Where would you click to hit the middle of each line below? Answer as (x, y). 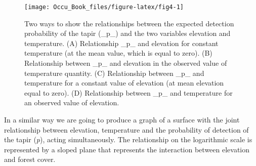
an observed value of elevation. (72, 102)
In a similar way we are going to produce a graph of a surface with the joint (122, 119)
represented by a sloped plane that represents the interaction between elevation (127, 149)
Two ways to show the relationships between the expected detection (129, 23)
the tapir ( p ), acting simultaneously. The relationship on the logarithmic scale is (128, 139)
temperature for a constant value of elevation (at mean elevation (124, 83)
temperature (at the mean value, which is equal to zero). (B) (118, 53)
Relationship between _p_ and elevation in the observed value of (126, 63)
